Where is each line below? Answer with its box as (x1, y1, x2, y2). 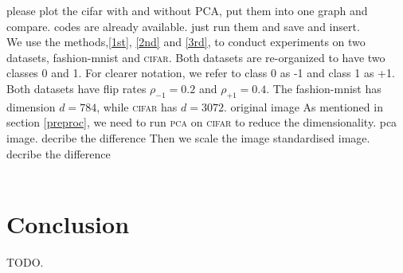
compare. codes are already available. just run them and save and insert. (6, 18, 360, 34)
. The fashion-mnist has (266, 80, 381, 96)
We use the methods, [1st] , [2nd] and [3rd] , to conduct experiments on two (6, 33, 366, 50)
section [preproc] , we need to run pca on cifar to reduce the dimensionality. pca (6, 114, 397, 131)
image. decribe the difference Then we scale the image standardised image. (6, 129, 370, 146)
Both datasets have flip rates (6, 80, 147, 96)
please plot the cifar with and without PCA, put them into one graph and (6, 2, 368, 18)
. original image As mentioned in (223, 98, 383, 115)
